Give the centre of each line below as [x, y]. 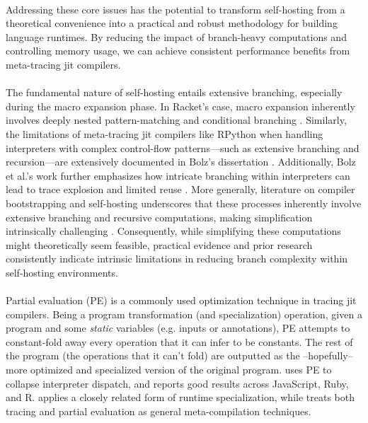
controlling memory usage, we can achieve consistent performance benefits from [178, 51]
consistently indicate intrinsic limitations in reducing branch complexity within [177, 259]
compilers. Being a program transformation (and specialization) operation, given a [184, 314]
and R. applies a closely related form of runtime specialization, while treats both [180, 397]
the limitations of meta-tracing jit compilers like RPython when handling [165, 133]
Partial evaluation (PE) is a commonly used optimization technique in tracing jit [181, 300]
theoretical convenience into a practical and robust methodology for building [172, 23]
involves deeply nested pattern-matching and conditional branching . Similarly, [176, 120]
